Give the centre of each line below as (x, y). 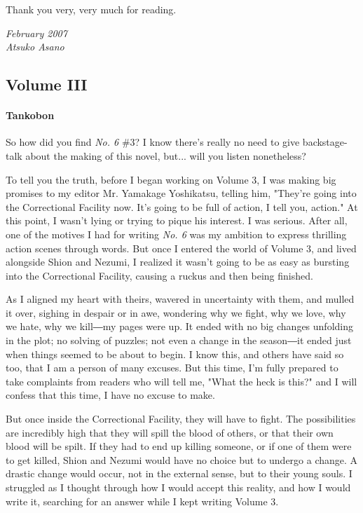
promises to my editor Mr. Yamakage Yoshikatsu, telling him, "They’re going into (181, 193)
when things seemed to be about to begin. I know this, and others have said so (175, 354)
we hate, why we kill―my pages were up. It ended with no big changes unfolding (180, 326)
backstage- (325, 142)
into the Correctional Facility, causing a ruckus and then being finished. (159, 275)
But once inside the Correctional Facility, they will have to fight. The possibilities (181, 419)
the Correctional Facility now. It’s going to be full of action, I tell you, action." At (182, 206)
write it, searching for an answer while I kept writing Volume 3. (142, 501)
